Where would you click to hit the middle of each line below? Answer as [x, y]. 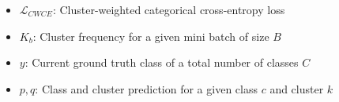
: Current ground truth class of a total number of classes [162, 62]
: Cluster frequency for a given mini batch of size [151, 36]
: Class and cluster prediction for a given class [146, 88]
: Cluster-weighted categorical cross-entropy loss [169, 9]
